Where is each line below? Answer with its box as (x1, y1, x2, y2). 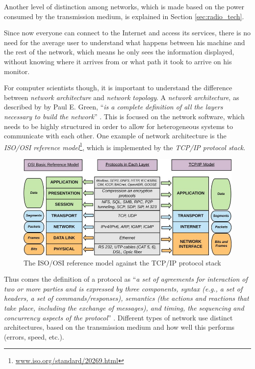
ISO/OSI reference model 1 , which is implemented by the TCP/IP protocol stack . (4, 140, 246, 152)
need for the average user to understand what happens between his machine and (4, 37, 245, 47)
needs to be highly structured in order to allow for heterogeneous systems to (4, 121, 233, 131)
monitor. (4, 66, 30, 76)
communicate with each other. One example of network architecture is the (4, 131, 227, 141)
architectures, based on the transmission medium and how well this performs (4, 322, 235, 332)
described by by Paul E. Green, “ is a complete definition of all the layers (4, 102, 223, 112)
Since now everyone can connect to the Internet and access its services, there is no (4, 27, 251, 38)
